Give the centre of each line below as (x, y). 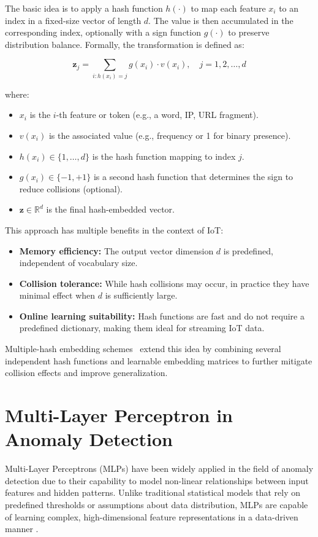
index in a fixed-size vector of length (73, 20)
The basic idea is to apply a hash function (84, 8)
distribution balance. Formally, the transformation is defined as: (125, 44)
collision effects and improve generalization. (86, 373)
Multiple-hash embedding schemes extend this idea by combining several (143, 349)
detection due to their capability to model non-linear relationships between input (157, 480)
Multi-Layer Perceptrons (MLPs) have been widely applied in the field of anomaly (159, 468)
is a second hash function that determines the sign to (193, 177)
